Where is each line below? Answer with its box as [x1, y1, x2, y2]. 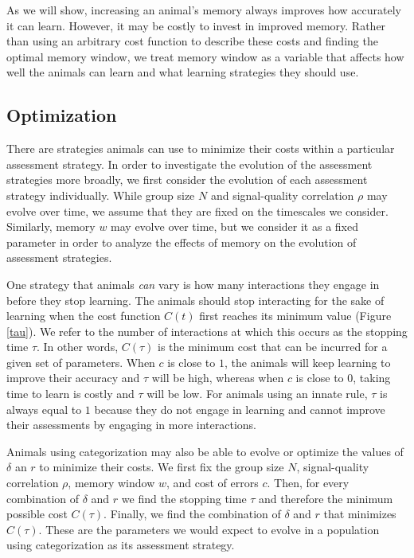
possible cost [6, 505, 68, 522]
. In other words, [37, 338, 119, 355]
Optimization [6, 103, 117, 127]
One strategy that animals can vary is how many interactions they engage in [6, 275, 380, 292]
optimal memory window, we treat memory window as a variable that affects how [6, 48, 404, 64]
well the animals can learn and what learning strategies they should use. [6, 64, 359, 80]
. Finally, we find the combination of [103, 505, 281, 522]
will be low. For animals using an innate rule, [146, 385, 368, 402]
